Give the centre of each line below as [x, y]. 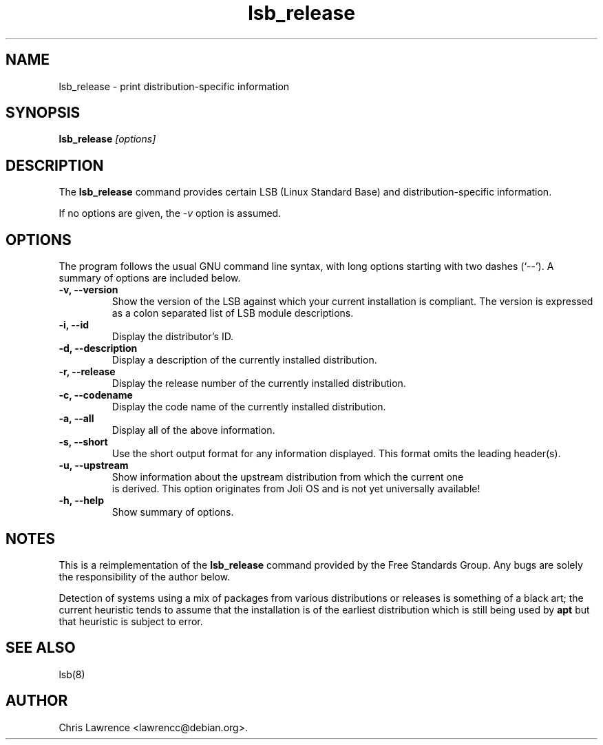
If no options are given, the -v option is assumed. [170, 213]
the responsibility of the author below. [145, 576]
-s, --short [83, 442]
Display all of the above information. [193, 430]
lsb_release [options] [107, 139]
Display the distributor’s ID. [173, 337]
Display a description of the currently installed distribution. [244, 360]
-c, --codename [96, 395]
